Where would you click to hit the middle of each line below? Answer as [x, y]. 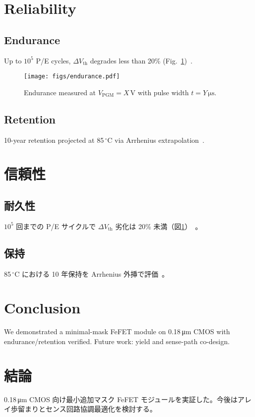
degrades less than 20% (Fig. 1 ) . [141, 60]
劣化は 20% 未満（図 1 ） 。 [159, 226]
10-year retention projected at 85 [54, 140]
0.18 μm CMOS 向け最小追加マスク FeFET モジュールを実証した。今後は [121, 399]
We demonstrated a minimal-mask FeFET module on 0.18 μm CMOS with [117, 331]
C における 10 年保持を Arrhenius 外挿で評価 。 [92, 273]
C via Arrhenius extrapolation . [156, 140]
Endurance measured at [60, 92]
